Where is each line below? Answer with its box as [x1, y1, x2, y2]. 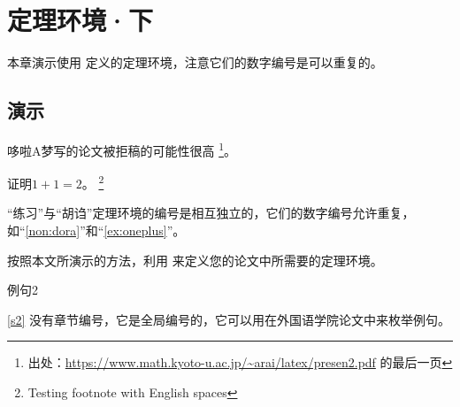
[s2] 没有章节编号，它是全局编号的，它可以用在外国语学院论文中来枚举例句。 [7, 310, 450, 328]
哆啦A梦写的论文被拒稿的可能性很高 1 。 [7, 138, 237, 159]
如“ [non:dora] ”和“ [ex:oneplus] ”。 [7, 221, 186, 240]
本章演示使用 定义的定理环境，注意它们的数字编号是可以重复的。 [7, 53, 383, 72]
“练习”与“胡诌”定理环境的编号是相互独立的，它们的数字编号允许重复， [7, 203, 415, 222]
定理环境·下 [7, 2, 154, 38]
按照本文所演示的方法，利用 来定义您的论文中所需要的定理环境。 [7, 250, 383, 269]
